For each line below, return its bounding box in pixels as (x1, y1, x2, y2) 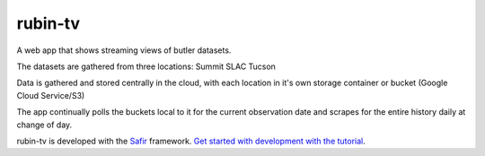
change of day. (16, 119, 73, 130)
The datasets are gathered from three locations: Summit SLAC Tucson (16, 61, 276, 72)
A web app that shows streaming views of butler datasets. (16, 45, 232, 56)
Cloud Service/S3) (16, 90, 85, 100)
